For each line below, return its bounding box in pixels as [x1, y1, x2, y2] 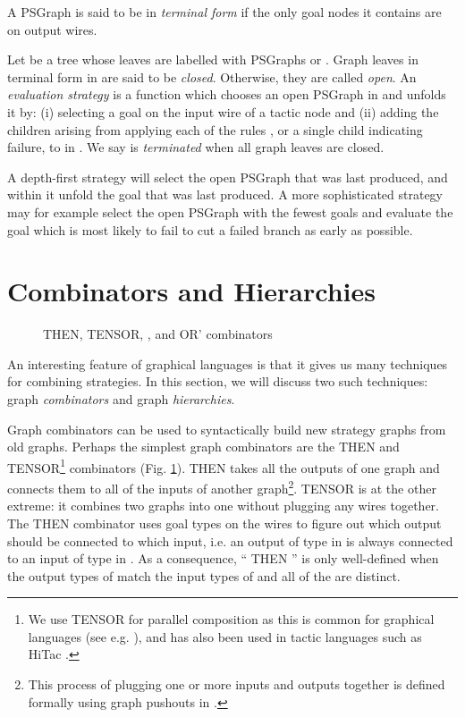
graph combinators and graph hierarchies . [7, 390, 235, 409]
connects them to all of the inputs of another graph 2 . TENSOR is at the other [7, 477, 436, 497]
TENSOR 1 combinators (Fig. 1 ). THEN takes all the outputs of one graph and [7, 455, 440, 477]
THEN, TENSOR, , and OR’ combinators [43, 325, 273, 343]
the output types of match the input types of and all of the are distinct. [7, 566, 401, 585]
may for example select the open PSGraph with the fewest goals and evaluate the [7, 202, 453, 221]
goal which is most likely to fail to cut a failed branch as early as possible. [7, 220, 413, 239]
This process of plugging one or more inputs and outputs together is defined [28, 675, 445, 694]
